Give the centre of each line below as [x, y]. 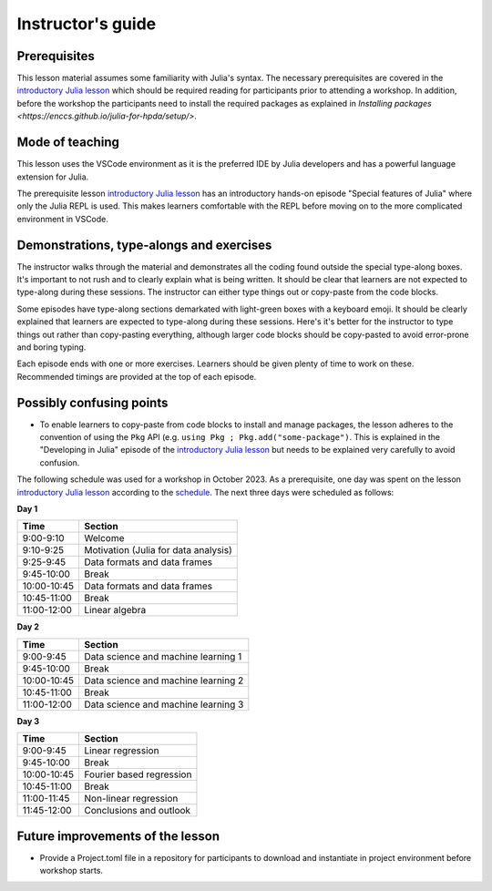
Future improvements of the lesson [118, 836]
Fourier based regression [138, 774]
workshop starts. [72, 871]
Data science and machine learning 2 [164, 681]
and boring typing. [51, 347]
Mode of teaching [68, 143]
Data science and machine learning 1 [163, 656]
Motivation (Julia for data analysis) [158, 550]
